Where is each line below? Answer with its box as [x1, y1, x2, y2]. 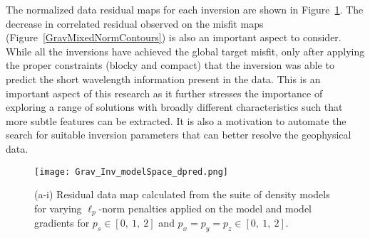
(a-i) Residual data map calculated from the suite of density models [34, 187, 330, 202]
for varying [34, 200, 82, 215]
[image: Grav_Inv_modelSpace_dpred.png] [34, 166, 229, 177]
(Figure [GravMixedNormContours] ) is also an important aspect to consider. [6, 30, 341, 45]
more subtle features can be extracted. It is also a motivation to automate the [6, 113, 346, 128]
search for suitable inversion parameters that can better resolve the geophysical [6, 127, 351, 142]
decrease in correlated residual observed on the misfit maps [6, 16, 264, 31]
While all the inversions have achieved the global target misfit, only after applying [6, 43, 365, 58]
